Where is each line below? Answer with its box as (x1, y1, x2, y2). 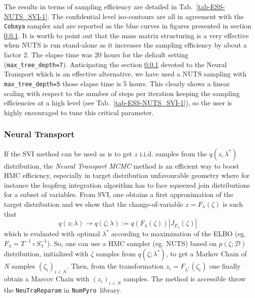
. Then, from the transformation (67, 261, 164, 271)
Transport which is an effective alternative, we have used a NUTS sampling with (4, 69, 247, 79)
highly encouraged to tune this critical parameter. (4, 107, 154, 117)
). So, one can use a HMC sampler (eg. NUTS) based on (47, 238, 217, 248)
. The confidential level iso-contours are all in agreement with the (47, 11, 244, 21)
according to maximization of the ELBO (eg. (111, 228, 246, 239)
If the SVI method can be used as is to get (4, 148, 132, 158)
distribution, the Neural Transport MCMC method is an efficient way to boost (4, 160, 239, 171)
